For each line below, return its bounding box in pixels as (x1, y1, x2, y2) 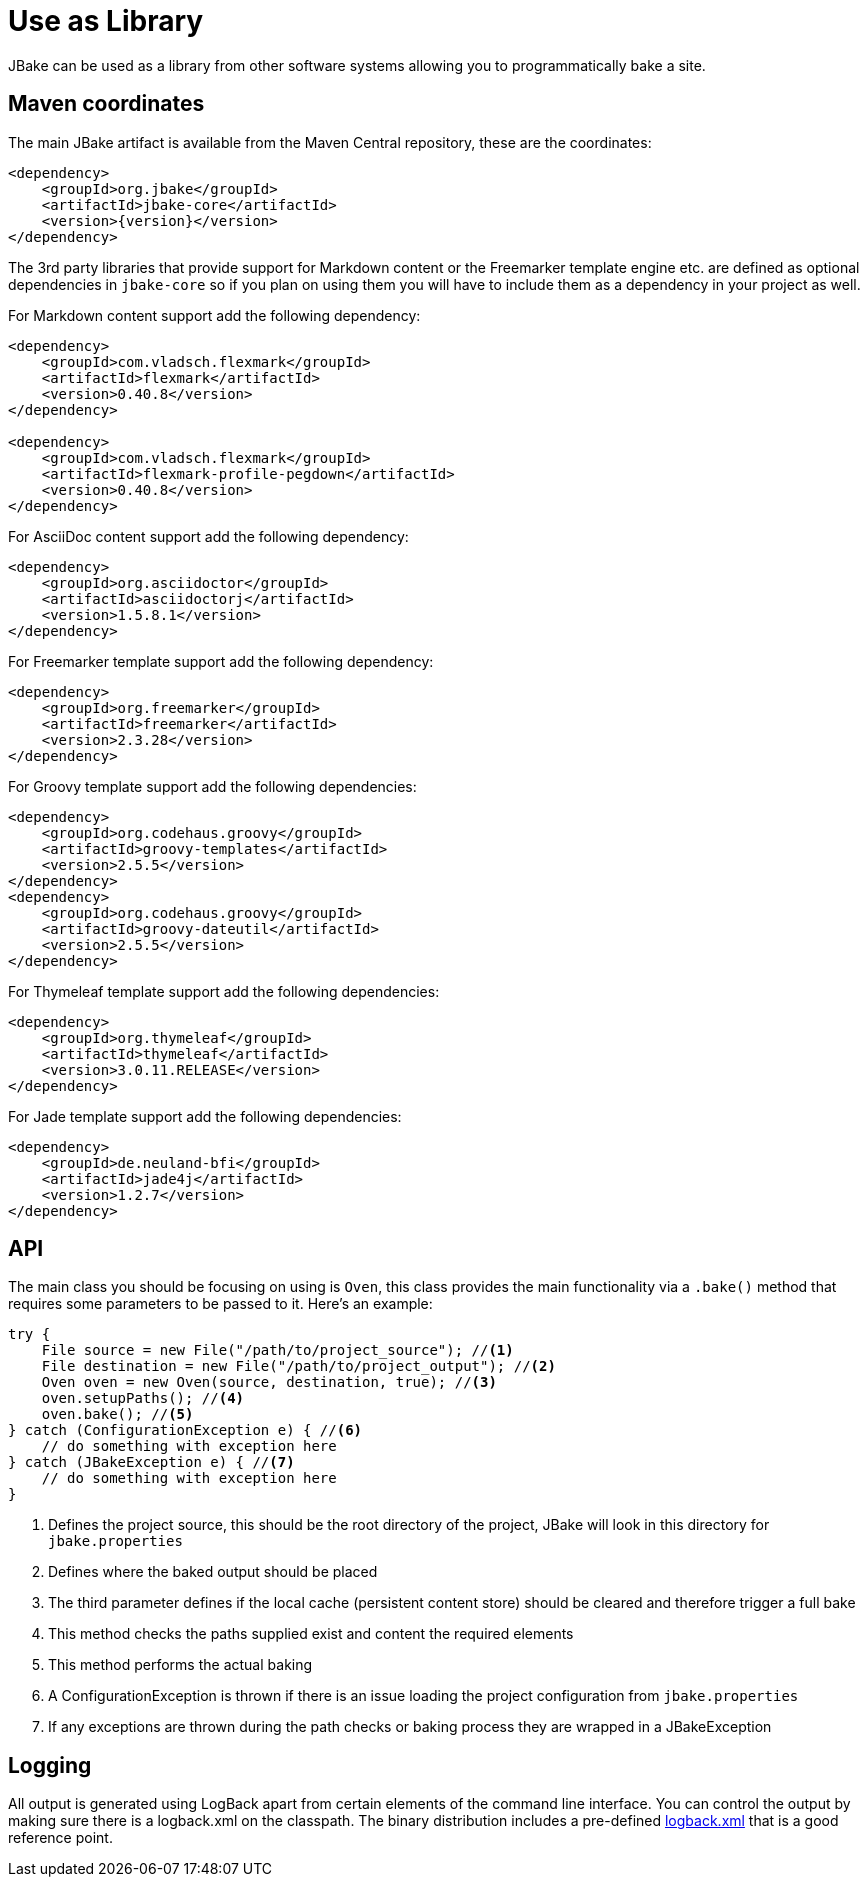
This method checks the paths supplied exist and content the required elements (48, 1625, 574, 1643)
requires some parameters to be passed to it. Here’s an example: (8, 1295, 433, 1313)
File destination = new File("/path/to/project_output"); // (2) (41, 1358, 556, 1375)
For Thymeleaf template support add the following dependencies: (8, 982, 440, 1000)
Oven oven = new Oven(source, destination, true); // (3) (41, 1374, 497, 1391)
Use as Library (8, 4, 204, 38)
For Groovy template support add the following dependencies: (8, 777, 417, 795)
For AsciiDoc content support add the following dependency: (8, 527, 409, 545)
